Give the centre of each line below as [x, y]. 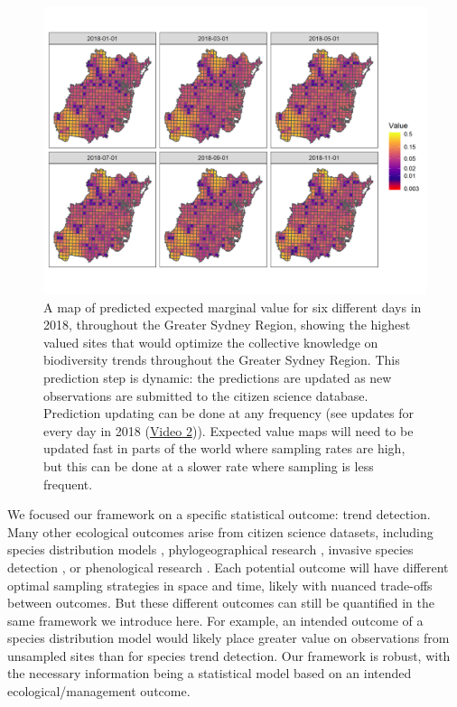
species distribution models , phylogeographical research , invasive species [210, 549]
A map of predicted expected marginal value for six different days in [233, 307]
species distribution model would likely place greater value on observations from [228, 638]
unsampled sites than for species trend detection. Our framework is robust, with [229, 655]
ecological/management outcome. [99, 691]
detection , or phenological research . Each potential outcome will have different [228, 567]
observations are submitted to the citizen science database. [206, 395]
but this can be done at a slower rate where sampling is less [209, 465]
